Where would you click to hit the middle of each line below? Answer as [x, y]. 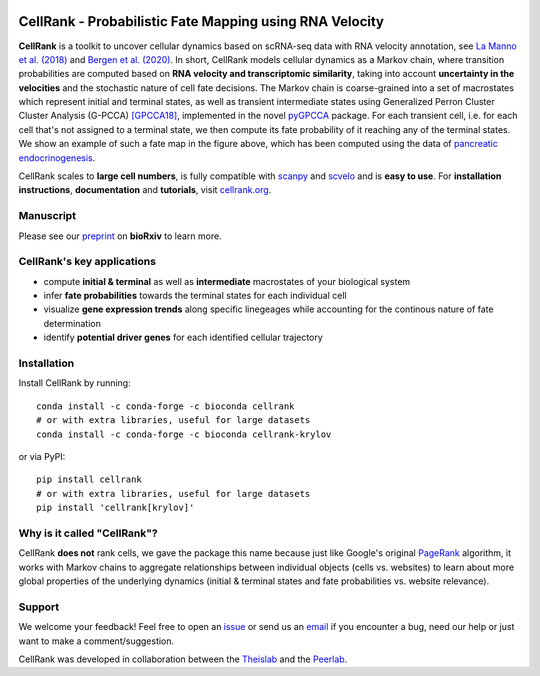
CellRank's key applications [87, 262]
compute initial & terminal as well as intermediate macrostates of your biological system [227, 281]
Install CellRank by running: [74, 383]
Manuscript [47, 216]
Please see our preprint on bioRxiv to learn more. [120, 236]
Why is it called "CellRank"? [88, 533]
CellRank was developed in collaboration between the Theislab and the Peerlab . [183, 659]
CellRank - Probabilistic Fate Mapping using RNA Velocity [201, 21]
